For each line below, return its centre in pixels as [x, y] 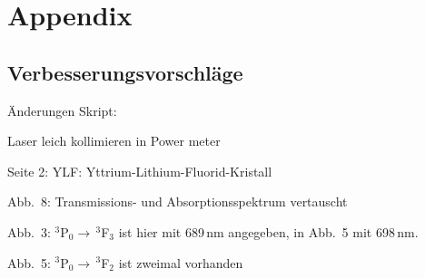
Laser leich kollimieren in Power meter [114, 141]
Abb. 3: [29, 231]
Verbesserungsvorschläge [125, 72]
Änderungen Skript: [62, 110]
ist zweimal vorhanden [181, 262]
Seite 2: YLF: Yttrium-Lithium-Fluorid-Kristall [140, 171]
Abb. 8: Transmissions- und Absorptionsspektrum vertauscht [178, 201]
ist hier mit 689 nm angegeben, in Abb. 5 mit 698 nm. [268, 231]
